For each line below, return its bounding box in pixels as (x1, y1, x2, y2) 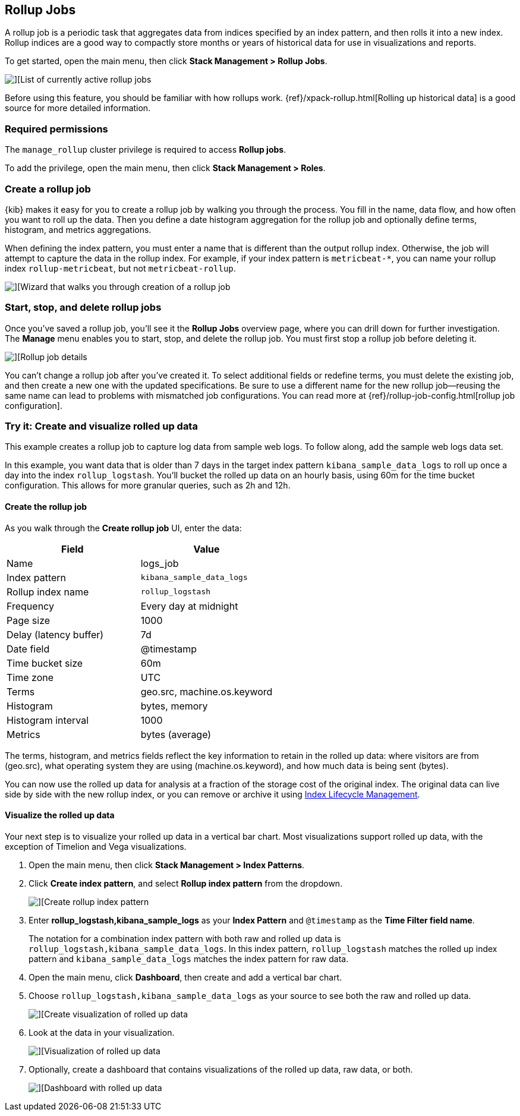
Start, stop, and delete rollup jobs (5, 301, 162, 314)
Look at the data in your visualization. (29, 1027, 175, 1038)
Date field (7, 642, 50, 655)
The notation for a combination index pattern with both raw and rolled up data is (29, 933, 341, 944)
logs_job (140, 557, 179, 569)
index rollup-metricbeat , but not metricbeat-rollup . (5, 263, 236, 273)
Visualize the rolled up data (5, 810, 115, 821)
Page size (7, 614, 51, 626)
